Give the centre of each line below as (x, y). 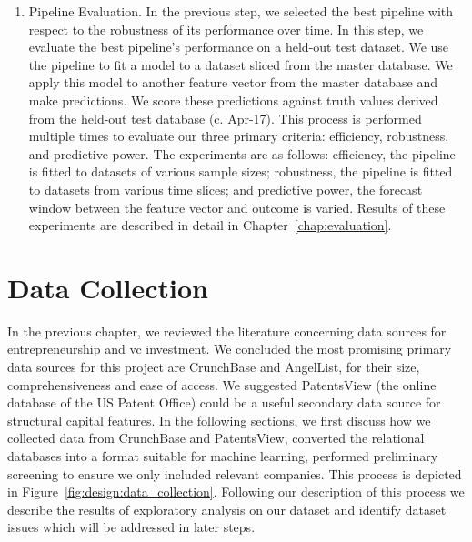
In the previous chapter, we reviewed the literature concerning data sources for (227, 331)
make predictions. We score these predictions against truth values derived (233, 100)
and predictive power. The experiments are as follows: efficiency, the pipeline (242, 153)
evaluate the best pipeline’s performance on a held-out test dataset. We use (239, 47)
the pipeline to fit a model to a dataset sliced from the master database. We (241, 64)
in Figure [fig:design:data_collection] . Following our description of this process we (236, 492)
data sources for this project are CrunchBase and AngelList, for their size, (214, 367)
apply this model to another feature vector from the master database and (233, 82)
